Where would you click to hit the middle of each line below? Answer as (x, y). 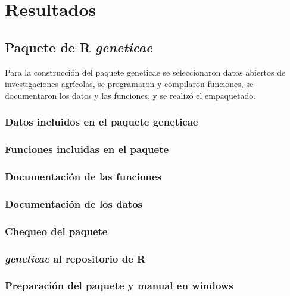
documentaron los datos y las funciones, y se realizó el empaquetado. (130, 95)
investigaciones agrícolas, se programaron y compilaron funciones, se (129, 84)
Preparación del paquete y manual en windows (119, 286)
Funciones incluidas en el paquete (87, 149)
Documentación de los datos (74, 203)
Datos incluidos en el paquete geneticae (102, 122)
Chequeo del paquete (56, 231)
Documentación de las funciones (83, 176)
